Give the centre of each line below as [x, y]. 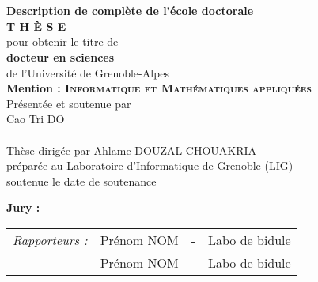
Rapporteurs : [50, 239]
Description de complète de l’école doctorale [130, 11]
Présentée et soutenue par [69, 103]
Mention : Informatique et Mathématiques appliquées [159, 88]
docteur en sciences [61, 56]
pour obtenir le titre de [62, 41]
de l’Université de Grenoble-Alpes [88, 72]
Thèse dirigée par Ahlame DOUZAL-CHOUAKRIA [132, 150]
